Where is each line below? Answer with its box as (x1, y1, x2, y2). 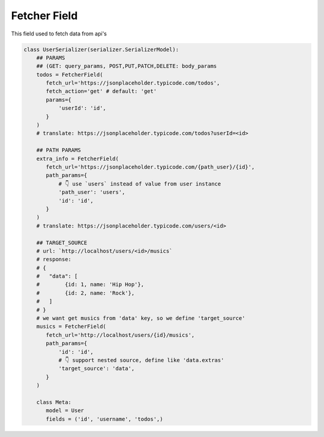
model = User (46, 407, 84, 414)
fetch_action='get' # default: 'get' (46, 88, 157, 95)
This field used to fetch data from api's (11, 30, 107, 37)
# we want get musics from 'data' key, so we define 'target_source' (36, 315, 245, 322)
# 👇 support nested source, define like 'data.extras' (58, 357, 224, 363)
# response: (36, 256, 72, 263)
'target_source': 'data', (58, 365, 135, 372)
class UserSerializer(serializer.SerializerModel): (23, 46, 179, 53)
